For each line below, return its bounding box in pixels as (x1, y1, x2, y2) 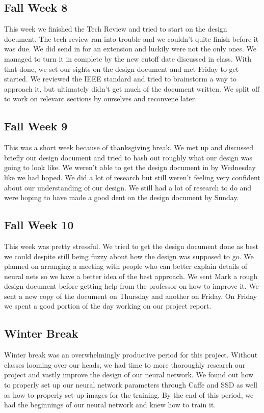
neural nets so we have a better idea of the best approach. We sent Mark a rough (4, 270, 258, 281)
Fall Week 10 (4, 217, 74, 233)
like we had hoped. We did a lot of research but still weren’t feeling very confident (4, 172, 260, 182)
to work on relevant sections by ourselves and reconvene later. (4, 93, 197, 104)
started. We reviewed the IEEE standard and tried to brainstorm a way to (4, 73, 237, 84)
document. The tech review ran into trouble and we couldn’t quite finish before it (4, 33, 259, 44)
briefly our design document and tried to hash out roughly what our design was (4, 152, 253, 162)
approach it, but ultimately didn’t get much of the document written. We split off (4, 83, 260, 94)
